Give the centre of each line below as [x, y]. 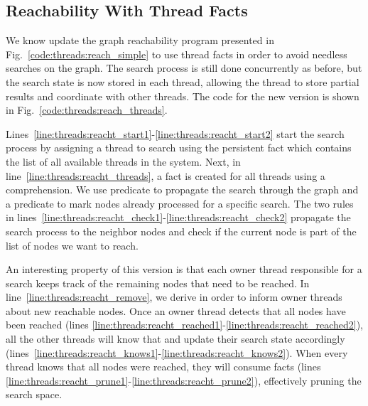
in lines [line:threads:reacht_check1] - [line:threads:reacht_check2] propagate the [178, 217]
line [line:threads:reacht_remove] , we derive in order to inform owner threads [174, 297]
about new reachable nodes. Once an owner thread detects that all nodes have [176, 310]
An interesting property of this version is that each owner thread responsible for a [184, 269]
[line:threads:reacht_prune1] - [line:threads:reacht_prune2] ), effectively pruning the [184, 380]
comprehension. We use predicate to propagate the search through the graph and [182, 189]
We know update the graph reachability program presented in [140, 40]
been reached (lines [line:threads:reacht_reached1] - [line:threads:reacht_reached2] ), [184, 325]
